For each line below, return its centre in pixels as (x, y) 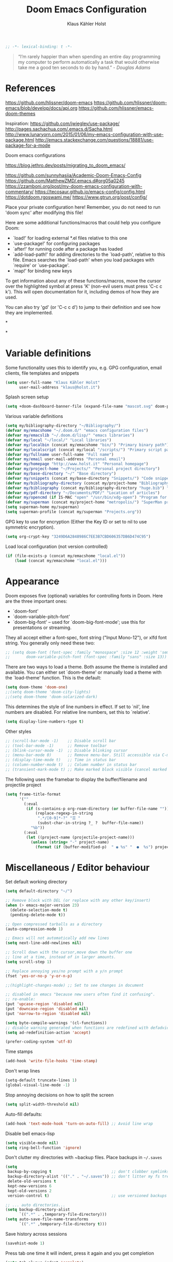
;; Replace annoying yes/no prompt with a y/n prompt (64, 971)
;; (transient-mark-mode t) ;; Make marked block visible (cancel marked (86, 769)
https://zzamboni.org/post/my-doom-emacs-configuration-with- (74, 186)
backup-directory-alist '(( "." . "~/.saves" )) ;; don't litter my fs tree (89, 1177)
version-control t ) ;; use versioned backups (87, 1196)
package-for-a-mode (28, 145)
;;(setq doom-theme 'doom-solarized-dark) (51, 697)
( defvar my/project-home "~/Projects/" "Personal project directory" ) (83, 469)
